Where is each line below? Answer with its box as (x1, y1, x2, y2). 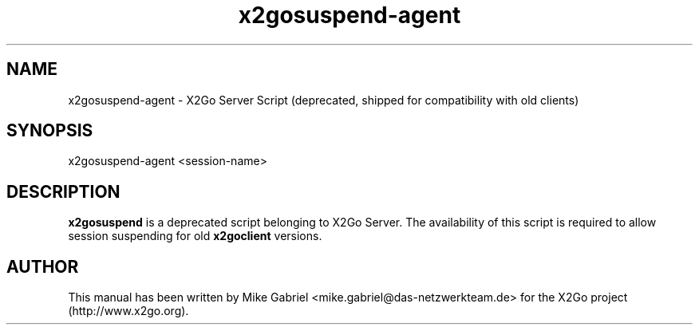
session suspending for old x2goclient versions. (68, 229, 322, 243)
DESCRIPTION (6, 181, 120, 202)
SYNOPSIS (6, 120, 93, 141)
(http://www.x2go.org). (68, 304, 189, 318)
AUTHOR (6, 256, 79, 277)
